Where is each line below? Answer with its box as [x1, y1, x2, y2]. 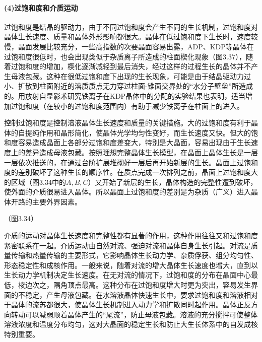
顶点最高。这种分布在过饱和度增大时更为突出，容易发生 [67, 280, 251, 290]
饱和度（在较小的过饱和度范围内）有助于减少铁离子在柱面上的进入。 [18, 100, 244, 111]
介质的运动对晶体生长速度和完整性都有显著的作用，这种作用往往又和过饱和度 [4, 230, 258, 241]
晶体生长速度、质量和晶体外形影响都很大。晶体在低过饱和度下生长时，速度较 [4, 31, 258, 42]
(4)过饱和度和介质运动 [4, 2, 78, 13]
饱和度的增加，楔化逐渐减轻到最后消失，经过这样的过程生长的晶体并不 [18, 61, 251, 72]
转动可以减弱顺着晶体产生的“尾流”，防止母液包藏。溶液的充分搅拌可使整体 [11, 309, 258, 319]
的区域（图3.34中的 [4, 176, 66, 187]
